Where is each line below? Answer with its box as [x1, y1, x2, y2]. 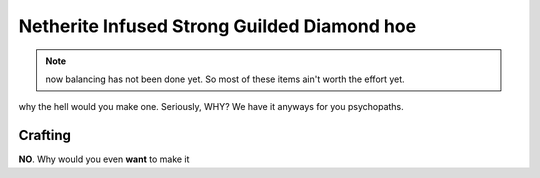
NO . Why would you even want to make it [18, 153, 190, 165]
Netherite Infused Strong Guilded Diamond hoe [18, 15, 417, 37]
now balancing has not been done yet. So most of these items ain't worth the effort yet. [45, 73, 405, 85]
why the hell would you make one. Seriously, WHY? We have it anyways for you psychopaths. [18, 101, 404, 113]
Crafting [18, 127, 72, 144]
